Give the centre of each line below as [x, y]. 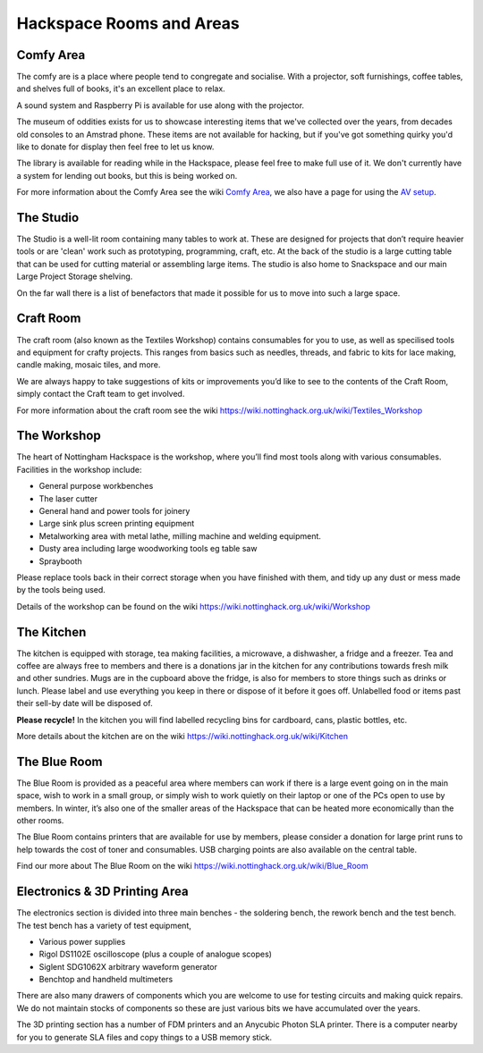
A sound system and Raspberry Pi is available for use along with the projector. [160, 105]
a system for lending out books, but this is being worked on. [127, 175]
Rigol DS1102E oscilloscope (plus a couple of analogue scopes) [156, 954]
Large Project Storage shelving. [75, 276]
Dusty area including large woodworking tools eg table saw [148, 549]
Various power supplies [82, 941]
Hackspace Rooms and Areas [128, 23]
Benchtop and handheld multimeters [106, 980]
